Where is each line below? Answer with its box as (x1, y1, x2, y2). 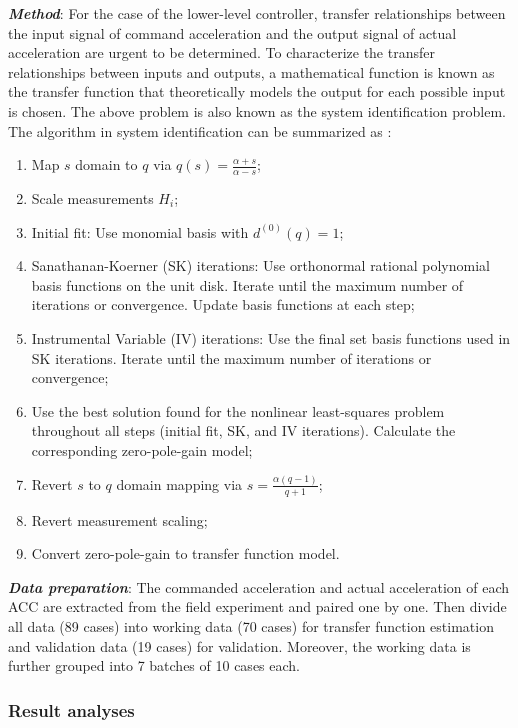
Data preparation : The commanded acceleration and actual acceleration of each (8, 576, 510, 597)
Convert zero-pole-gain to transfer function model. (31, 543, 340, 564)
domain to (75, 154, 138, 175)
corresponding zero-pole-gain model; (31, 439, 253, 460)
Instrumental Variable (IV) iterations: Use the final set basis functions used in (31, 327, 511, 348)
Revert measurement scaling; (31, 509, 208, 530)
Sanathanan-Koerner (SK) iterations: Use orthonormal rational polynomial (31, 255, 490, 276)
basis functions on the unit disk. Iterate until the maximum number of (31, 274, 464, 295)
